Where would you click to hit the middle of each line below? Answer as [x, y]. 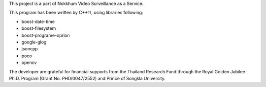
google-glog [34, 42]
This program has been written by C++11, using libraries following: [76, 13]
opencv [29, 63]
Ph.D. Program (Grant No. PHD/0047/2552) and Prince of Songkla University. [87, 78]
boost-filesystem [39, 28]
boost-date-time [38, 22]
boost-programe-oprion [46, 35]
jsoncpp [30, 49]
